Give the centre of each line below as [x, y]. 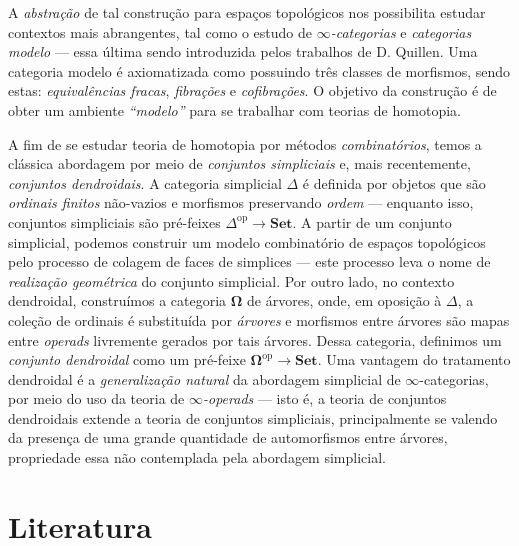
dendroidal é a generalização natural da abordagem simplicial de [204, 378]
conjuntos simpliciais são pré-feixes [114, 221]
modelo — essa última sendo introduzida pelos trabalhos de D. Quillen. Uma [243, 51]
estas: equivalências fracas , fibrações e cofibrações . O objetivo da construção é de [252, 90]
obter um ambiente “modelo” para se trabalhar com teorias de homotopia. [234, 109]
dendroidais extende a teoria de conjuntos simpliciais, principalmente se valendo [253, 417]
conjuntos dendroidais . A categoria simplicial [145, 182]
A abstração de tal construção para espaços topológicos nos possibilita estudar [247, 12]
